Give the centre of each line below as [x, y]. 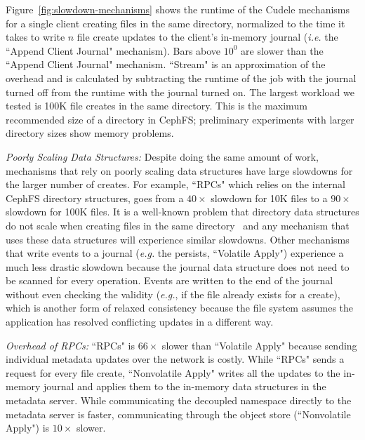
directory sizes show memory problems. [90, 133]
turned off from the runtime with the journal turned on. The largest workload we [180, 92]
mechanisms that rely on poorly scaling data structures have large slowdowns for [179, 170]
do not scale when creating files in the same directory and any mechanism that [178, 225]
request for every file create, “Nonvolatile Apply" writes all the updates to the [173, 372]
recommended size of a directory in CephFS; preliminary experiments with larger [180, 119]
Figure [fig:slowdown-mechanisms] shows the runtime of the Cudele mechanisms [178, 9]
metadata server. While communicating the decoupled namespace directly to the [179, 400]
